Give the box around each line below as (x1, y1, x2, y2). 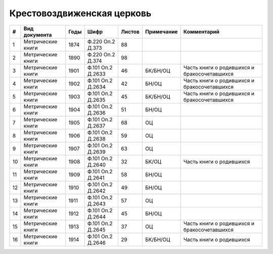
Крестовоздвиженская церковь (9, 8, 152, 19)
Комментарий (183, 28, 220, 35)
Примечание (145, 28, 178, 35)
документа (23, 31, 52, 38)
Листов (121, 28, 140, 35)
